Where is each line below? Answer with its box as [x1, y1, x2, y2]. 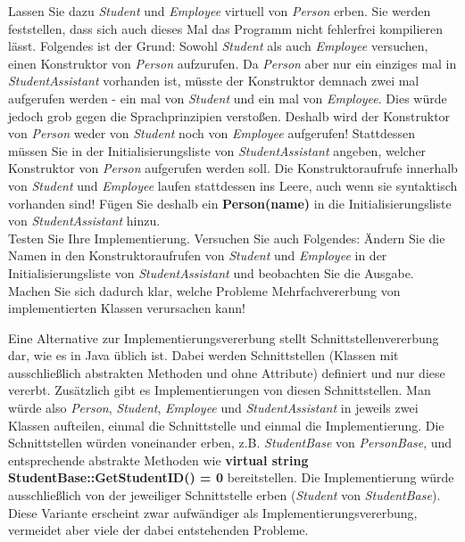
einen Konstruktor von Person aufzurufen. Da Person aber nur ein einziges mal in [8, 53, 457, 72]
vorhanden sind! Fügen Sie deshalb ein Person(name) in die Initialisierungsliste [8, 193, 452, 212]
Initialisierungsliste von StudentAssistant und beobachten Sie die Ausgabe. [8, 263, 414, 282]
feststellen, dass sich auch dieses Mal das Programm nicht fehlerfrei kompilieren [8, 19, 444, 37]
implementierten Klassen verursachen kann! [8, 299, 245, 317]
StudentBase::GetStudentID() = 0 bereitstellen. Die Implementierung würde [8, 468, 454, 487]
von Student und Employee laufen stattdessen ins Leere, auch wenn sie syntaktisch [8, 176, 458, 194]
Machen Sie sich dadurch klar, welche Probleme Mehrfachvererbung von [8, 281, 401, 300]
